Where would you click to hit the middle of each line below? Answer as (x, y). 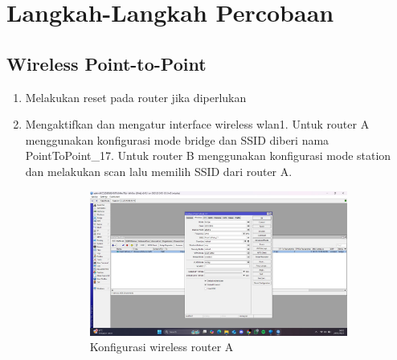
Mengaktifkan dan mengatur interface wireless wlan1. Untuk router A (197, 124)
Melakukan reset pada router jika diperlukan (136, 97)
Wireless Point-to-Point (106, 63)
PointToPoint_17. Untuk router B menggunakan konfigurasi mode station (208, 155)
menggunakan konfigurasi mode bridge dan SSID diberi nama (177, 139)
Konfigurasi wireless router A (162, 347)
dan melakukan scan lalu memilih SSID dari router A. (159, 171)
